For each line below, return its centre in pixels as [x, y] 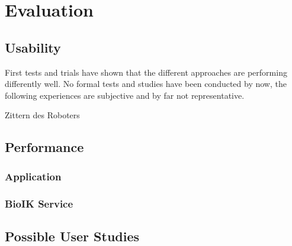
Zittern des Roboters [42, 115]
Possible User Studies [72, 236]
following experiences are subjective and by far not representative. [125, 95]
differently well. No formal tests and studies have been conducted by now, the [146, 84]
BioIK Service [39, 203]
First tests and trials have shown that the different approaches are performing [146, 72]
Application [33, 176]
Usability [33, 47]
